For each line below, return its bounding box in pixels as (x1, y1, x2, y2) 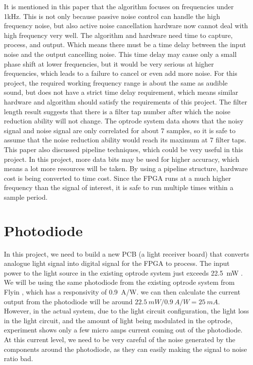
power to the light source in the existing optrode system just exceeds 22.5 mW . (4, 267, 243, 278)
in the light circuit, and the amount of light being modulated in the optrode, (4, 315, 233, 325)
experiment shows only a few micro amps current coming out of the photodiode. (4, 325, 243, 335)
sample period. (4, 191, 48, 202)
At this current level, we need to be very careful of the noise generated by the (4, 334, 235, 344)
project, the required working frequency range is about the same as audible (4, 77, 228, 87)
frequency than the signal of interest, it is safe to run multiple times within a (4, 182, 234, 192)
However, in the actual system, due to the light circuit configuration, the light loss (4, 306, 249, 316)
